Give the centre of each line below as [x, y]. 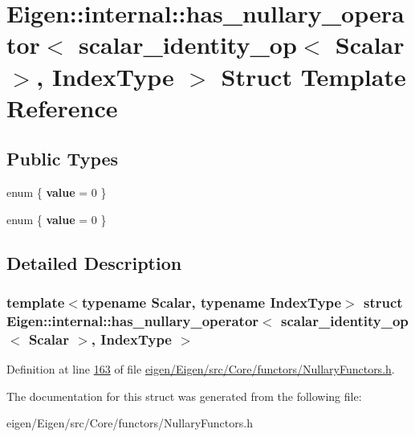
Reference [62, 107]
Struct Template [313, 76]
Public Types [63, 159]
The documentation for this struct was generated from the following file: [184, 396]
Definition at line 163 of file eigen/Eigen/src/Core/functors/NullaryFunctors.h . [201, 369]
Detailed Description [94, 262]
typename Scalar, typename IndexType [212, 302]
